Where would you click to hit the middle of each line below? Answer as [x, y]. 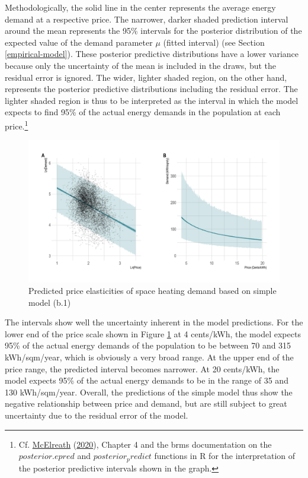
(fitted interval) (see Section [214, 42]
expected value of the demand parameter [79, 42]
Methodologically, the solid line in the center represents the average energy [140, 7]
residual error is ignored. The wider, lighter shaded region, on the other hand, [146, 77]
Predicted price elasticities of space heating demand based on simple [153, 291]
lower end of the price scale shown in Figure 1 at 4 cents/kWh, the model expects [153, 333]
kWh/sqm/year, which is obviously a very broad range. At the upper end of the [149, 357]
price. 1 [17, 125]
